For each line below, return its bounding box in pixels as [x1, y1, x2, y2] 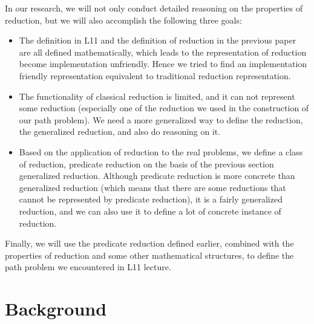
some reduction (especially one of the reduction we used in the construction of [19, 102, 309, 114]
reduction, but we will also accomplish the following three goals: [5, 13, 242, 26]
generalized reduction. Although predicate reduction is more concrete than [19, 169, 295, 182]
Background [5, 296, 107, 321]
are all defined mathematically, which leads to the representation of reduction [19, 45, 307, 58]
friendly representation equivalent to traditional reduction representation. [19, 69, 291, 82]
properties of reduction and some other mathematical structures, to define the [5, 248, 294, 261]
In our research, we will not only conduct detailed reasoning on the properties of [5, 2, 303, 14]
